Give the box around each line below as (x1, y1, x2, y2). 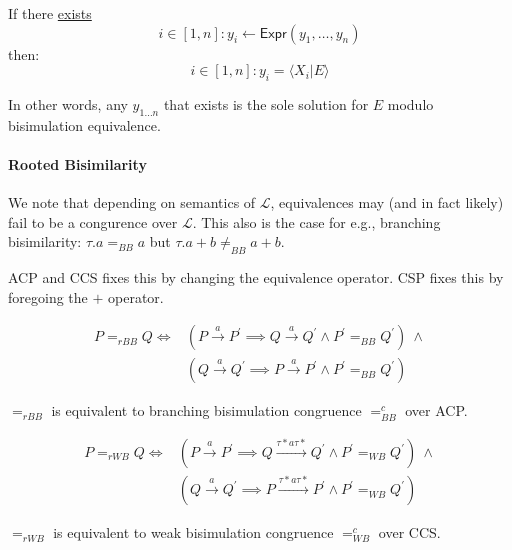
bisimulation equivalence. (8, 114, 161, 135)
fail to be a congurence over (8, 211, 178, 232)
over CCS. (378, 522, 441, 543)
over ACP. (405, 400, 468, 421)
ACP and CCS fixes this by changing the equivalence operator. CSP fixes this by (8, 267, 504, 288)
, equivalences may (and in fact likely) (270, 192, 504, 213)
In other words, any (8, 93, 128, 114)
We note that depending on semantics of (8, 192, 256, 213)
